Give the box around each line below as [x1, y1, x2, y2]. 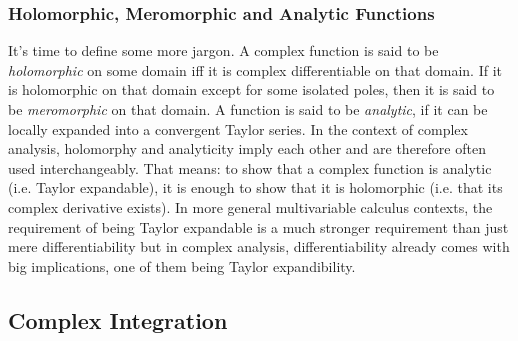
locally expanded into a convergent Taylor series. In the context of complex [8, 118, 468, 139]
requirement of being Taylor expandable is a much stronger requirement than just [8, 216, 509, 237]
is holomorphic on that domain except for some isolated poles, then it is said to [8, 79, 495, 100]
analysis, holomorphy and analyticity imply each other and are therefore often [8, 138, 486, 159]
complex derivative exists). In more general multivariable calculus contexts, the [8, 196, 493, 217]
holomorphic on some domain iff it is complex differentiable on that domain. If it [8, 59, 503, 80]
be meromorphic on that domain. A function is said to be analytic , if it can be [8, 99, 488, 119]
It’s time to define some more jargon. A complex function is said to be [8, 40, 439, 61]
